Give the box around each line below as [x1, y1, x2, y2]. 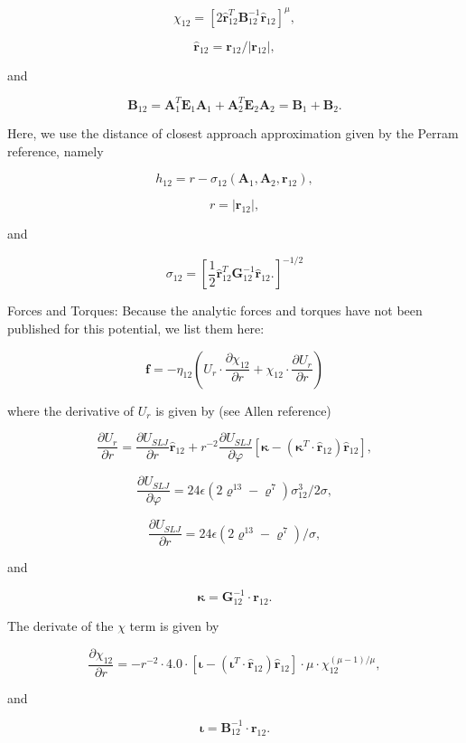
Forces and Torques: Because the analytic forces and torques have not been [7, 301, 423, 320]
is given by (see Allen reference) [155, 400, 331, 419]
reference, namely [7, 141, 104, 160]
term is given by [129, 616, 219, 635]
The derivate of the [7, 616, 114, 635]
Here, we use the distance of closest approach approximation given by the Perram [7, 124, 459, 143]
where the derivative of [7, 400, 135, 419]
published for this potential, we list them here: [7, 318, 265, 337]
